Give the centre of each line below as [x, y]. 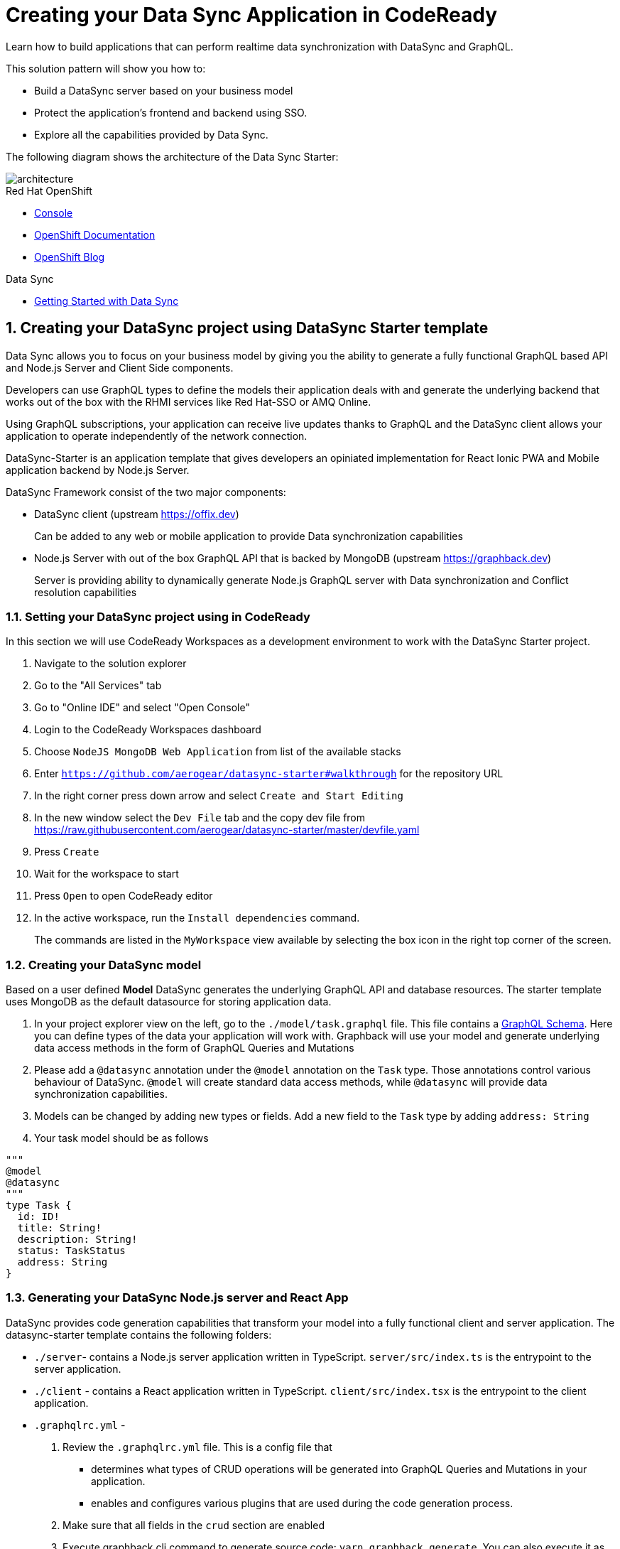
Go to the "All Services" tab [98, 686]
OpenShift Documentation [95, 234]
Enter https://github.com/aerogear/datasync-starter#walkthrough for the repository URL [269, 774]
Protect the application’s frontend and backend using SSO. [171, 112]
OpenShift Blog [70, 257]
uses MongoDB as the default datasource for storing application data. [169, 1002]
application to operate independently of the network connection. [157, 436]
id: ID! [38, 1217]
